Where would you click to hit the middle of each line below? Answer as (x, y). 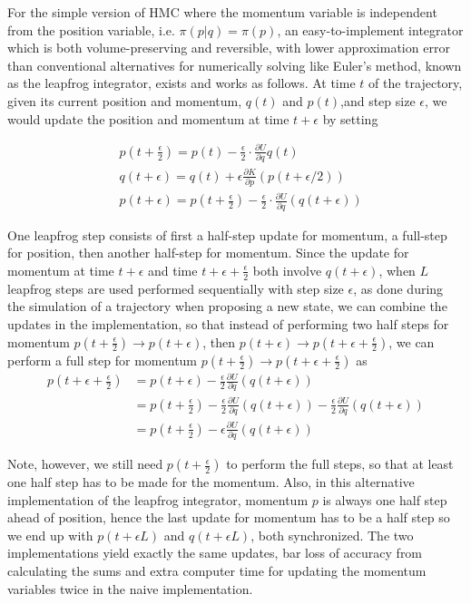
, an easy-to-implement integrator (370, 29)
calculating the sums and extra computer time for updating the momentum (217, 571)
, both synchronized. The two (332, 535)
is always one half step (385, 499)
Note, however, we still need (85, 464)
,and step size (378, 100)
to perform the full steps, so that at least (340, 464)
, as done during (398, 288)
